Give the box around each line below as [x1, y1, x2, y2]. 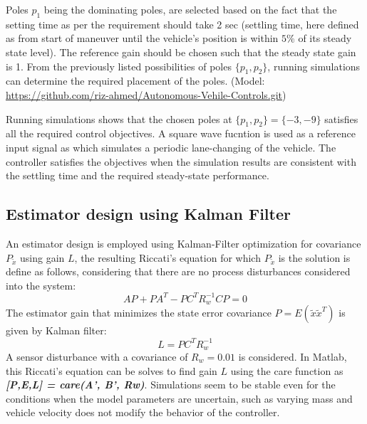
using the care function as [230, 363, 343, 378]
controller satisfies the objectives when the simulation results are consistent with [6, 154, 356, 169]
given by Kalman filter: [6, 323, 107, 338]
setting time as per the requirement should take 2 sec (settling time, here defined [6, 16, 359, 31]
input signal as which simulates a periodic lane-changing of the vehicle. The [6, 139, 336, 154]
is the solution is [278, 250, 351, 265]
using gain [20, 250, 65, 265]
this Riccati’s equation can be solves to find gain [6, 363, 217, 378]
